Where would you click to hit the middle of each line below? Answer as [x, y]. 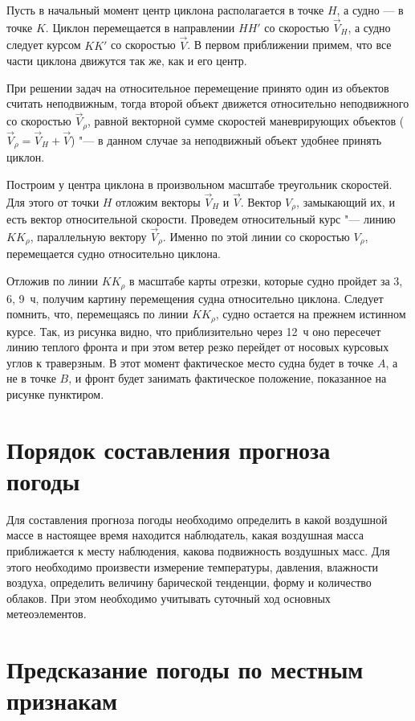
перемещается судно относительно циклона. [114, 254]
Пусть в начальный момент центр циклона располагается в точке [165, 10]
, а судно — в [370, 10]
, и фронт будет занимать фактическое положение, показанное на [228, 378]
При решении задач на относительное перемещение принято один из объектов [198, 87]
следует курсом [44, 45]
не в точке [31, 378]
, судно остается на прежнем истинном [311, 314]
